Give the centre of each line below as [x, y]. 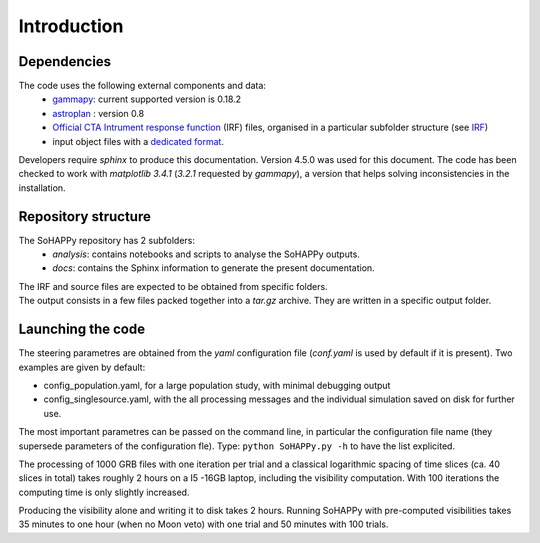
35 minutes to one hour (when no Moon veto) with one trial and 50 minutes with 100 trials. [203, 524]
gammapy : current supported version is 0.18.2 [147, 99]
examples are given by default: [82, 367]
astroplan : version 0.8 [98, 113]
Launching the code [81, 329]
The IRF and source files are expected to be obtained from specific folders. [173, 286]
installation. [42, 187]
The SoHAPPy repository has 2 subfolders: [106, 240]
